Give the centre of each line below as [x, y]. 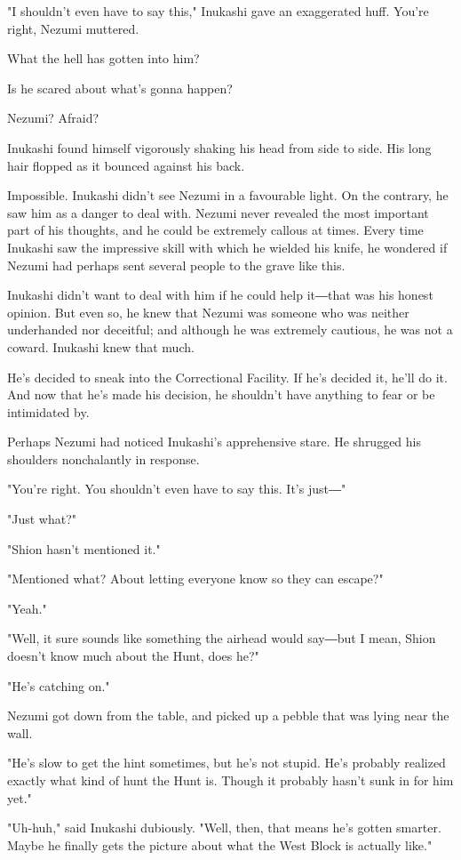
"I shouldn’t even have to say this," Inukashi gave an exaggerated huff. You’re [218, 11]
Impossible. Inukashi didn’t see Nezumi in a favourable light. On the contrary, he [228, 195]
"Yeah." [27, 608]
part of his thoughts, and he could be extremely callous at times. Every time [215, 230]
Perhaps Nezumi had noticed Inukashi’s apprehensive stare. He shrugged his [215, 442]
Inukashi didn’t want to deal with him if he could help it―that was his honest [220, 295]
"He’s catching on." [59, 685]
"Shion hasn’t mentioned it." [84, 548]
